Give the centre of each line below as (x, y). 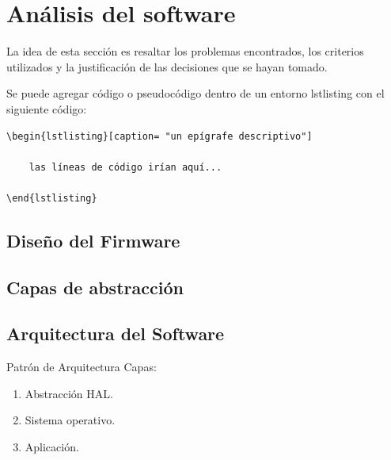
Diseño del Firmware (93, 240)
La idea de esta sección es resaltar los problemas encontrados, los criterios (185, 51)
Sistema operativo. (70, 420)
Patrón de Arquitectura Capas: (82, 367)
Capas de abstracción (95, 287)
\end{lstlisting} (52, 198)
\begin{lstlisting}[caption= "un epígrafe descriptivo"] (159, 136)
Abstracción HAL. (69, 393)
